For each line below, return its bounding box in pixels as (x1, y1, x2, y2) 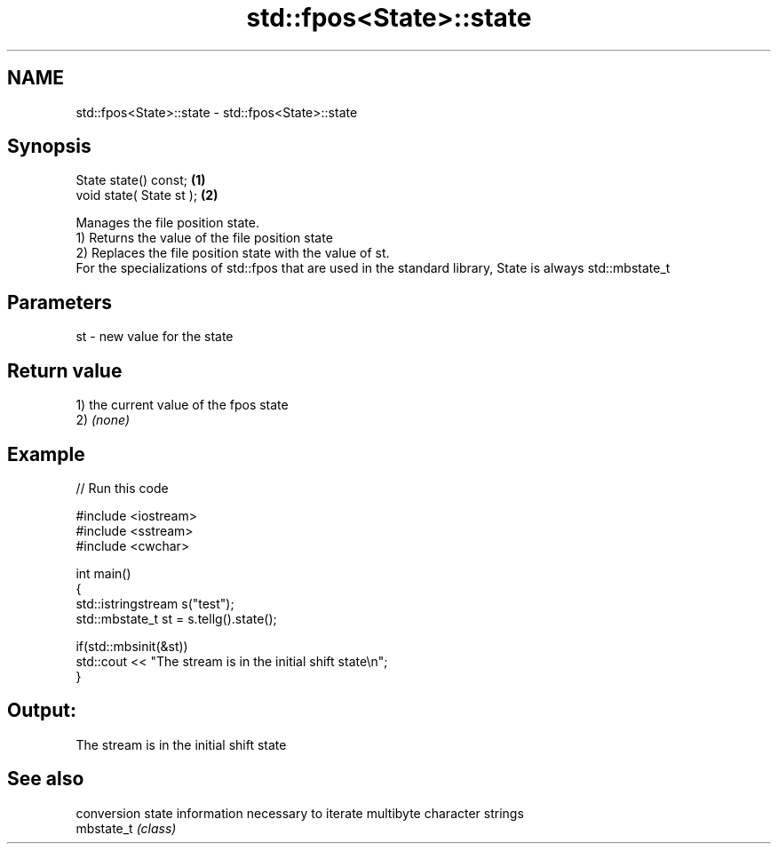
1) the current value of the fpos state (75, 397, 289, 413)
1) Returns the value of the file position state (75, 230, 333, 246)
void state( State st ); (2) (75, 187, 218, 203)
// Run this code (75, 480, 169, 496)
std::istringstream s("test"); (75, 595, 234, 611)
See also (7, 767, 84, 791)
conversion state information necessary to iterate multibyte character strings (75, 805, 524, 821)
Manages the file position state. (75, 215, 259, 231)
